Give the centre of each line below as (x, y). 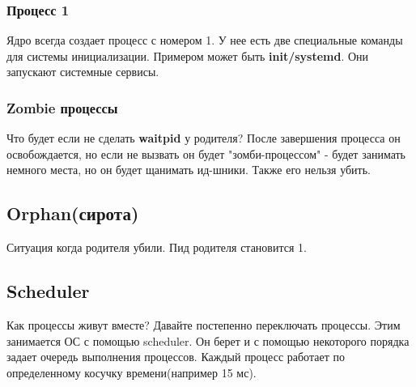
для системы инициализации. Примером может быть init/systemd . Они (188, 55)
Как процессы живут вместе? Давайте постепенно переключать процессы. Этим (204, 325)
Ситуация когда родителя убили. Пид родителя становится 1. (157, 247)
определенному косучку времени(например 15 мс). (132, 372)
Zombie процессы (62, 107)
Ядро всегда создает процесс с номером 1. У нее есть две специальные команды (205, 40)
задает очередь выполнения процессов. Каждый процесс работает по (176, 357)
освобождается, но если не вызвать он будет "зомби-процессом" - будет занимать (206, 153)
